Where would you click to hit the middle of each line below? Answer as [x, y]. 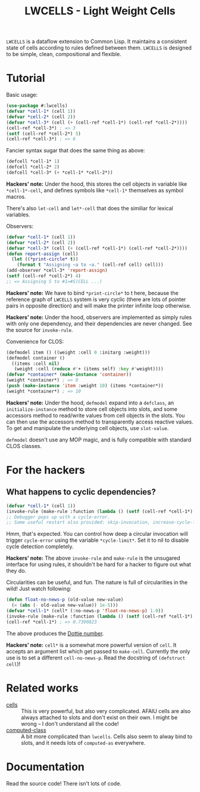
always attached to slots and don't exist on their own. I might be [99, 717]
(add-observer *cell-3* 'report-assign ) [57, 271]
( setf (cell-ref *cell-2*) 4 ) [44, 276]
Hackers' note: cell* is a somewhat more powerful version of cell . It [91, 645]
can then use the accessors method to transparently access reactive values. [100, 422]
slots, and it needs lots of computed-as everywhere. [83, 742]
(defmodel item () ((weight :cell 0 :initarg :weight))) [78, 352]
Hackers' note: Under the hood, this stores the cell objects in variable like [97, 184]
